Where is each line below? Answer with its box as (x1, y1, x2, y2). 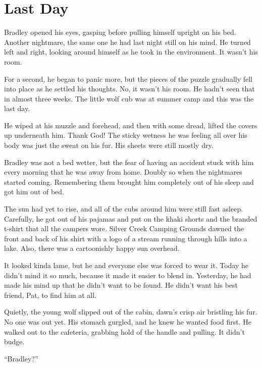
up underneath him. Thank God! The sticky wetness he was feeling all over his (4, 130, 247, 140)
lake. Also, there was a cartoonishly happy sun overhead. (4, 243, 180, 253)
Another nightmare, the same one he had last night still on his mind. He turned (4, 36, 251, 47)
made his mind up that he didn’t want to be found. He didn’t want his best (4, 280, 238, 290)
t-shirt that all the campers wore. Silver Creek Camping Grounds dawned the (4, 223, 244, 234)
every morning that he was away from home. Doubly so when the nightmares (4, 167, 242, 177)
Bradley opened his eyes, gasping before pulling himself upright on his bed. (4, 27, 236, 37)
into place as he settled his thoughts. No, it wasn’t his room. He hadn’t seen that (4, 83, 255, 94)
